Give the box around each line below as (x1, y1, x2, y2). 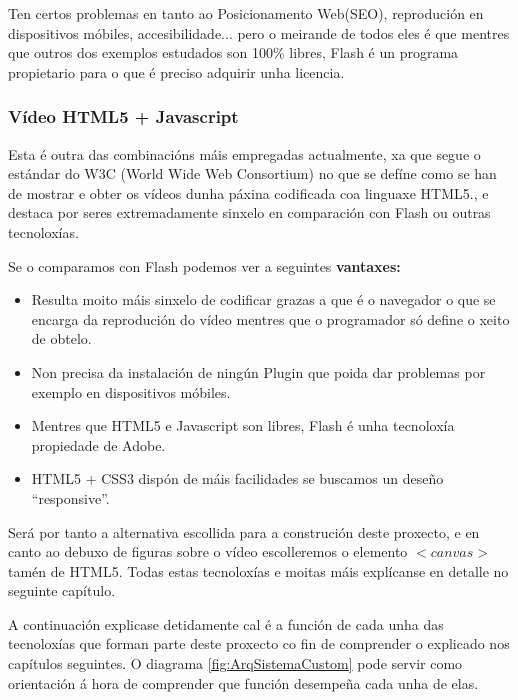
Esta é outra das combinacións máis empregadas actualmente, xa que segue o (8, 143, 481, 164)
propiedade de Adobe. (31, 434, 166, 455)
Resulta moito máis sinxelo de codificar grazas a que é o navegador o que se (31, 289, 496, 310)
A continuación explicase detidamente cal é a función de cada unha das (8, 613, 444, 634)
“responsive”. (31, 487, 110, 508)
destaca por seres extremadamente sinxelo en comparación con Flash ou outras (8, 202, 491, 223)
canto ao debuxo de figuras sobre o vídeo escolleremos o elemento (8, 541, 408, 562)
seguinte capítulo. (8, 580, 116, 601)
